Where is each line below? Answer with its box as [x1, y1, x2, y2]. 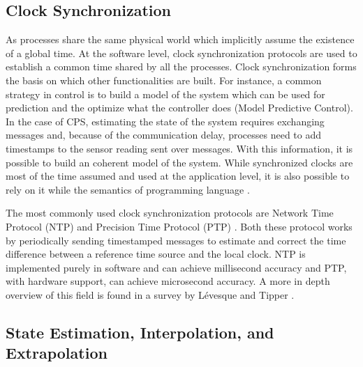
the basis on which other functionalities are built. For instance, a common [6, 72, 322, 87]
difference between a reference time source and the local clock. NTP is [6, 247, 306, 261]
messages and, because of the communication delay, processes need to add [6, 127, 322, 142]
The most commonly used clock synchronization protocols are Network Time [6, 205, 334, 220]
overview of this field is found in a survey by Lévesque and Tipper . [6, 287, 295, 302]
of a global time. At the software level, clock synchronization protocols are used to [6, 45, 357, 60]
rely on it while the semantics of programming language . [6, 182, 250, 196]
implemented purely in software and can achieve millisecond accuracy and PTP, [6, 260, 347, 274]
